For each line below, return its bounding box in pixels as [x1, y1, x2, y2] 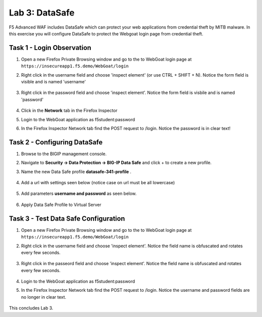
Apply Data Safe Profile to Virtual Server [21, 202, 101, 207]
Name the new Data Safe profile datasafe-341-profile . [21, 169, 131, 174]
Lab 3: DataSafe [9, 7, 75, 18]
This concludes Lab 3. [9, 305, 53, 311]
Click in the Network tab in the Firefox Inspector [21, 108, 118, 113]
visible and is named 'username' [21, 79, 86, 85]
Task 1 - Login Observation [9, 44, 92, 52]
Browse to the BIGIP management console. [21, 151, 107, 157]
